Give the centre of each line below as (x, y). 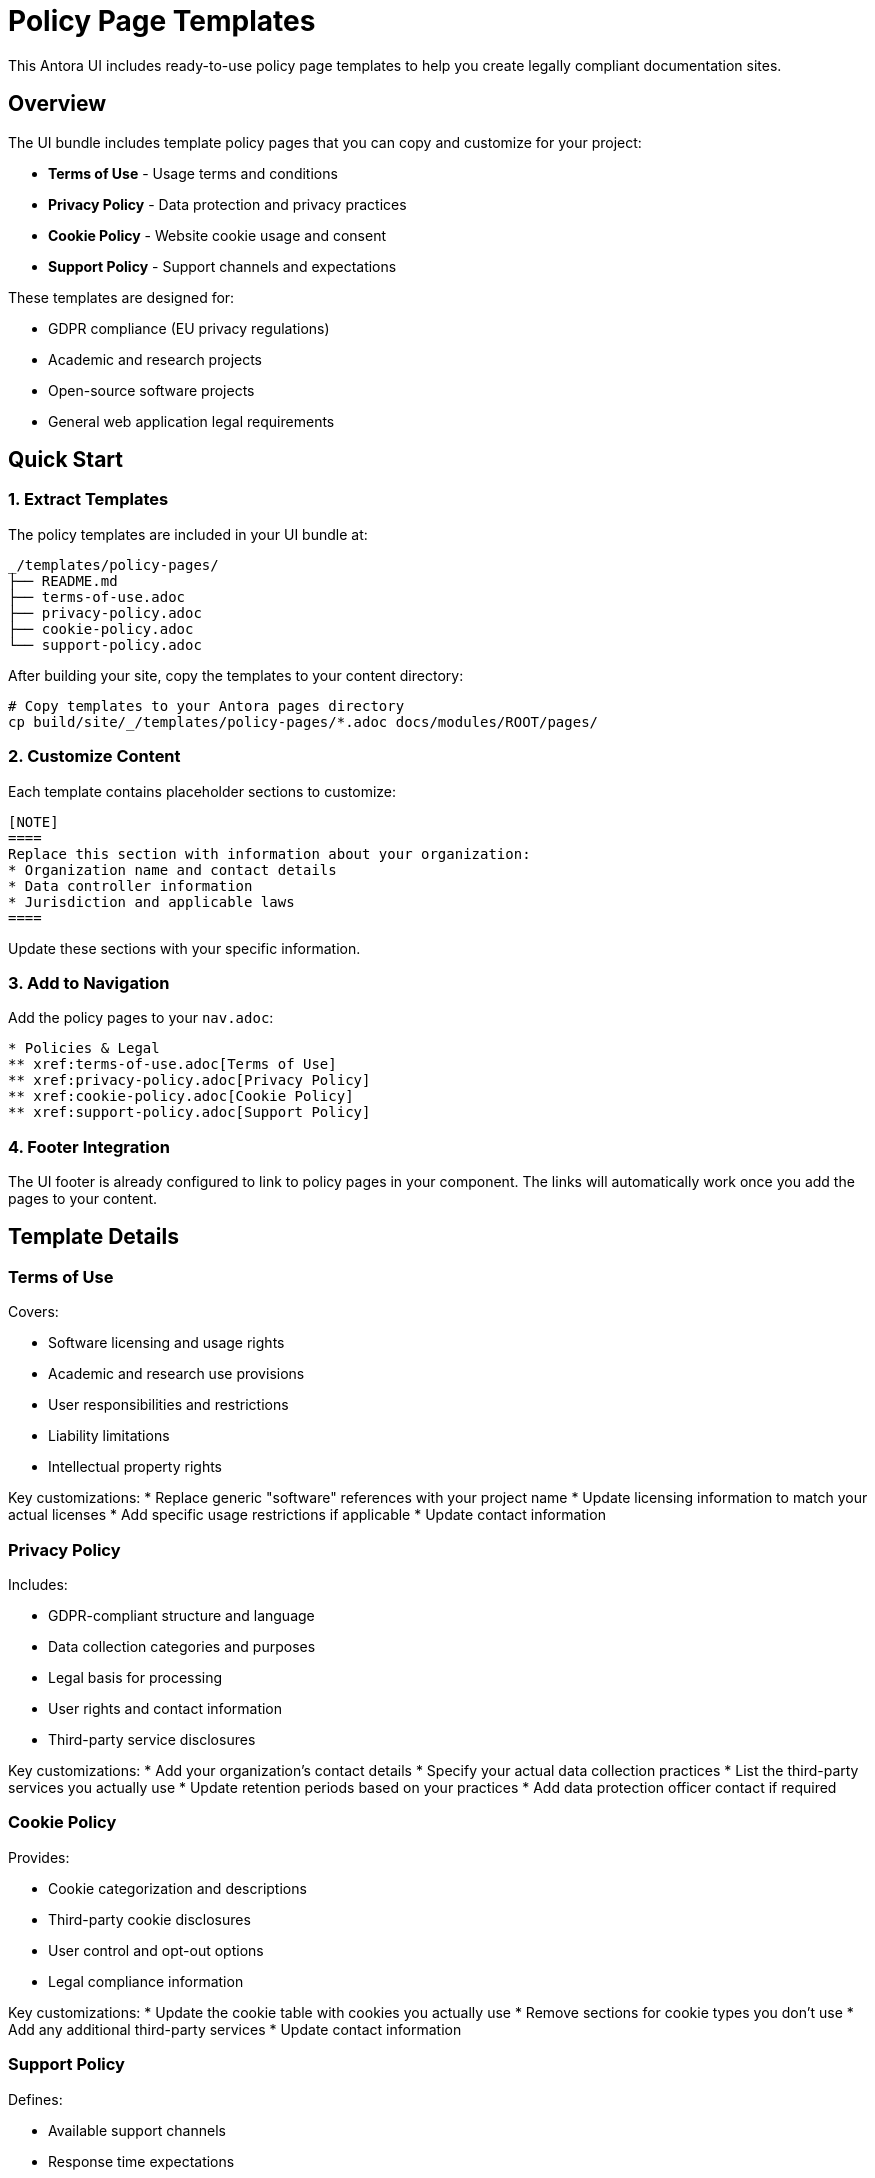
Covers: (33, 1312)
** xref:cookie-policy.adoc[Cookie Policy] (181, 1096)
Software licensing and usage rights (166, 1343)
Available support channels (137, 2130)
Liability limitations (109, 1436)
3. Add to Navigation (89, 982)
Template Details (93, 1237)
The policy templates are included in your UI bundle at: (188, 534)
